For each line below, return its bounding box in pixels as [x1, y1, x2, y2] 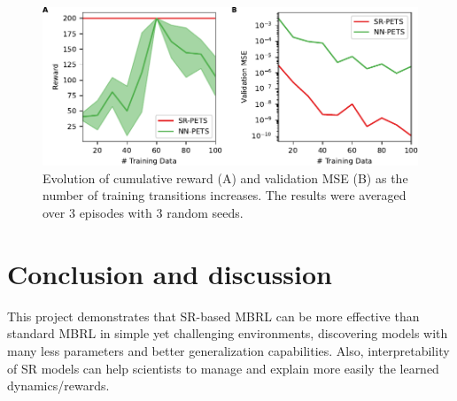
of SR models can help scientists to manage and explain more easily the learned [7, 359, 439, 377]
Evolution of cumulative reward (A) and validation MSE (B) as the [43, 168, 408, 187]
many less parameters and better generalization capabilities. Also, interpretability [7, 341, 450, 359]
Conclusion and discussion [7, 255, 332, 291]
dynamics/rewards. [7, 376, 110, 395]
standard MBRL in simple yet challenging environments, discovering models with [7, 324, 448, 343]
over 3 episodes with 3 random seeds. [43, 204, 244, 222]
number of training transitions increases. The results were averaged [43, 186, 407, 204]
